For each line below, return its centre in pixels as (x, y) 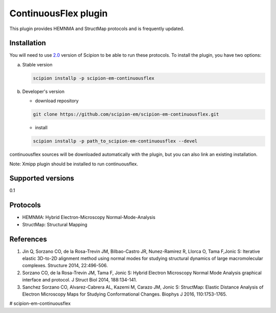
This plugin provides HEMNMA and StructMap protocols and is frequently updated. (97, 29)
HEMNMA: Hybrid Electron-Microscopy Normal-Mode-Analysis (89, 218)
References (28, 239)
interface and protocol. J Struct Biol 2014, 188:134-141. (80, 280)
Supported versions (42, 178)
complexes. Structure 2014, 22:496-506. (65, 266)
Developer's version (43, 91)
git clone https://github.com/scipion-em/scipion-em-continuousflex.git (126, 114)
